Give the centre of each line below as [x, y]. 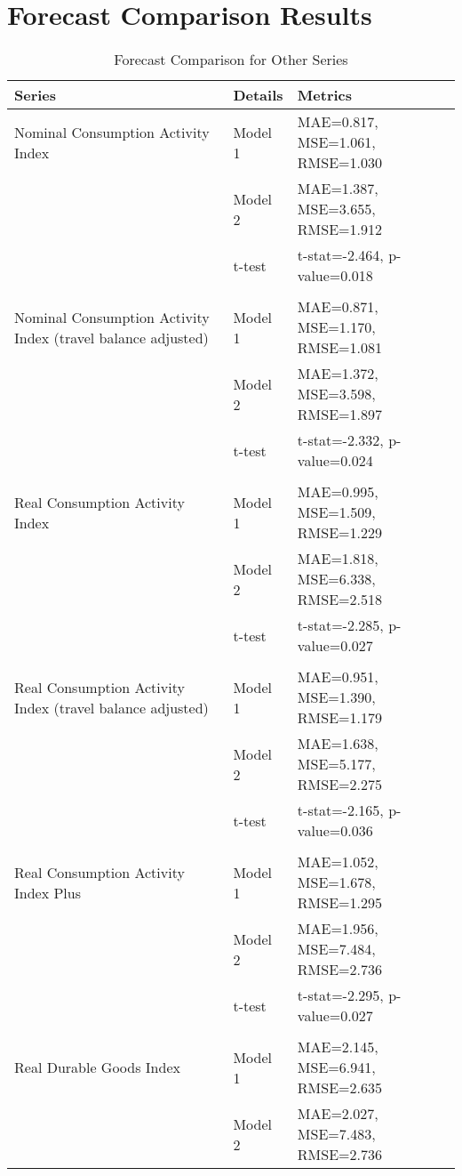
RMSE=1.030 [339, 163]
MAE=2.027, [338, 1114]
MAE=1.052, [338, 862]
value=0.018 [335, 276]
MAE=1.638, [338, 744]
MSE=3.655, [336, 209]
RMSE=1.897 [339, 415]
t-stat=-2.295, [340, 995]
